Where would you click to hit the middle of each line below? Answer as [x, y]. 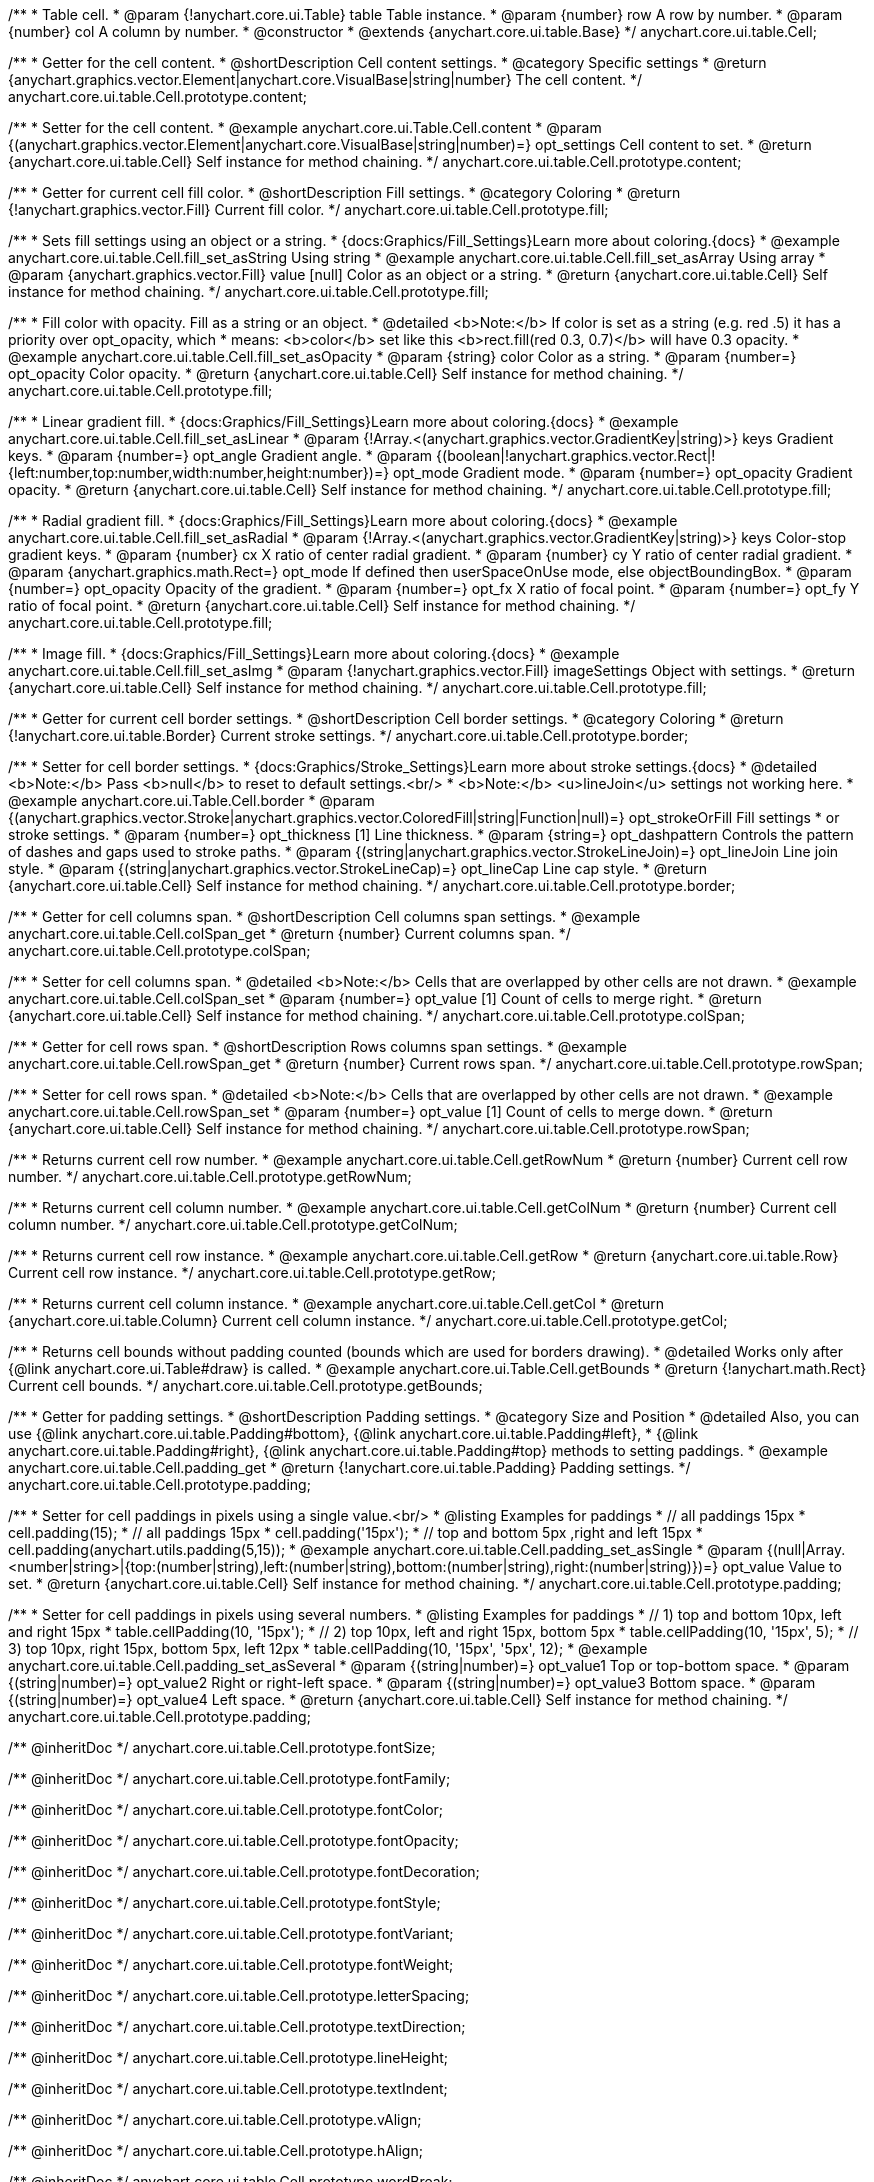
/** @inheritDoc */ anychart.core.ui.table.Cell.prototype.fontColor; [226, 1809]
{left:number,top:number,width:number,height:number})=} [199, 472]
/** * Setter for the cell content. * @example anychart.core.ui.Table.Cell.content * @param [305, 127]
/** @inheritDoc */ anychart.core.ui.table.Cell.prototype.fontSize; [222, 1747]
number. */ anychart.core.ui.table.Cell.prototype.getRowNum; [210, 1176]
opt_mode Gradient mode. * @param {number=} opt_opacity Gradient [623, 472]
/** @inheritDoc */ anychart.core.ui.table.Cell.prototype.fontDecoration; [244, 1871]
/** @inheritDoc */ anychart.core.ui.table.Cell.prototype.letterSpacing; [239, 1995]
